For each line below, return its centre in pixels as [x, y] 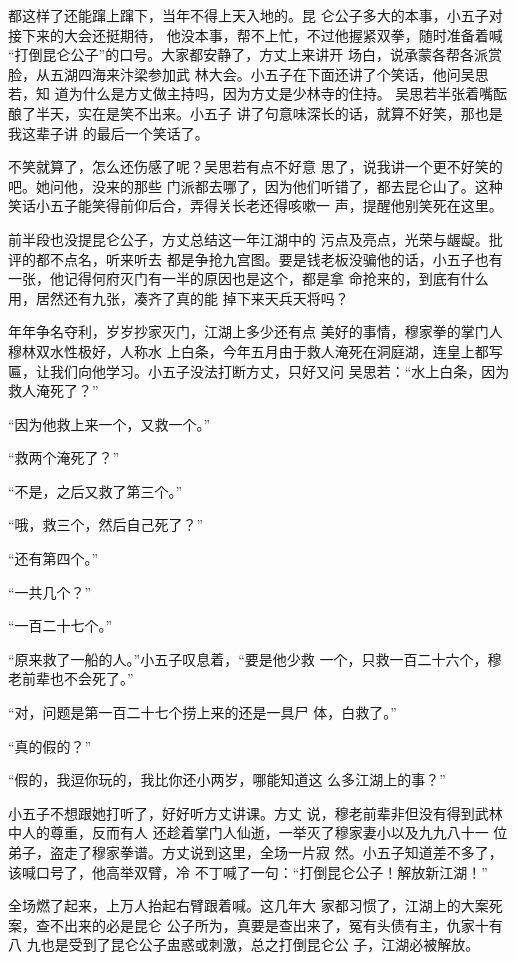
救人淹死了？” [53, 390]
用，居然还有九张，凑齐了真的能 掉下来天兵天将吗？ [178, 297]
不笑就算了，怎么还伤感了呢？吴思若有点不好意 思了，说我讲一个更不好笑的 [255, 166]
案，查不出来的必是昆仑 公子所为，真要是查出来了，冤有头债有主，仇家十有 [255, 924]
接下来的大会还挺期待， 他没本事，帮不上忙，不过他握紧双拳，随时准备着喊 [255, 34]
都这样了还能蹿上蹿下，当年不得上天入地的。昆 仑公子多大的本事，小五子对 [255, 15]
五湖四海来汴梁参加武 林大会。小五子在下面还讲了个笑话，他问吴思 [269, 73]
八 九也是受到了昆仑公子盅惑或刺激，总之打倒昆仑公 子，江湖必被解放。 [244, 944]
